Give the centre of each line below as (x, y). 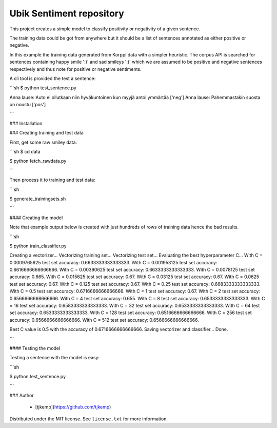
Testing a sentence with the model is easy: (55, 358)
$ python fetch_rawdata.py (38, 161)
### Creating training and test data (47, 133)
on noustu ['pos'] (28, 105)
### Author (22, 395)
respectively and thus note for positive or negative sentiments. (75, 69)
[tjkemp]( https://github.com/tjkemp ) (73, 407)
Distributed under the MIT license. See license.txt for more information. (88, 419)
